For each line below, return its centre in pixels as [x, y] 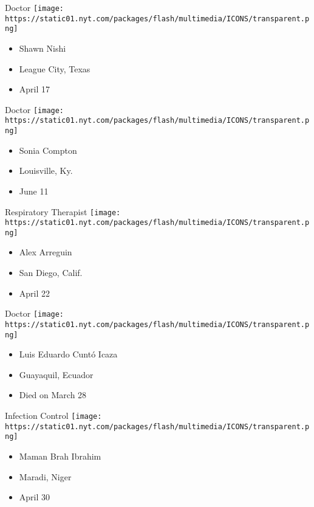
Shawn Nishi [43, 48]
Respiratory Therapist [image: [63, 211]
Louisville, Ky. [46, 171]
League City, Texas [55, 68]
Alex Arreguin [46, 252]
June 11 [34, 191]
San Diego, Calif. [51, 273]
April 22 [35, 293]
